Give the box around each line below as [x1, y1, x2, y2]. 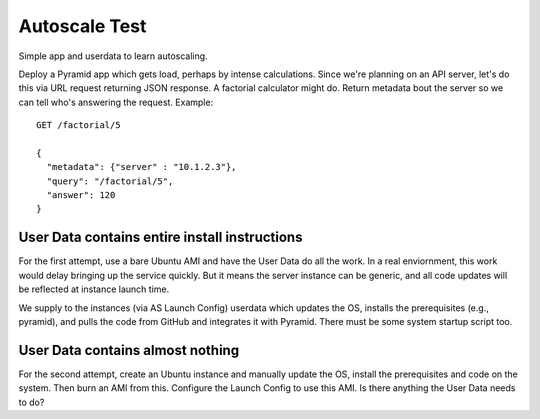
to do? [18, 396, 45, 408]
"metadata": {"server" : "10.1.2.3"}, [46, 161, 237, 173]
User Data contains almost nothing [18, 341, 240, 359]
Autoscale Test [18, 15, 147, 37]
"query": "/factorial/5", [46, 175, 174, 187]
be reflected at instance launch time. [18, 283, 170, 295]
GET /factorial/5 [36, 120, 121, 131]
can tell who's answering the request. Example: [18, 96, 214, 108]
